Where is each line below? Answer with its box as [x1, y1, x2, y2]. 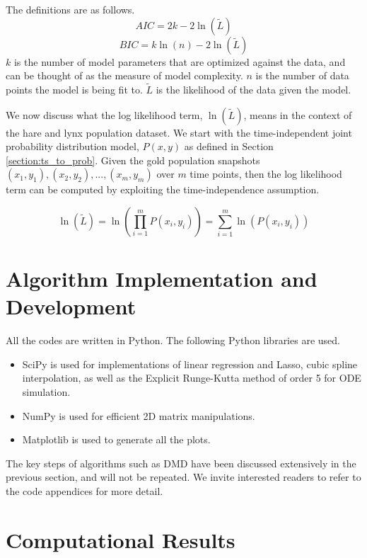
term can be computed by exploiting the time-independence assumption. [6, 182, 320, 197]
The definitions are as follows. [6, 2, 135, 16]
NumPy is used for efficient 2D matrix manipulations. [22, 408, 255, 423]
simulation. [22, 385, 71, 399]
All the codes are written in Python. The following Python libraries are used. [6, 333, 340, 348]
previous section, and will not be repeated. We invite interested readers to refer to [6, 469, 361, 484]
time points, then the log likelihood [190, 166, 342, 181]
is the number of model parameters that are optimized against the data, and [13, 54, 346, 69]
